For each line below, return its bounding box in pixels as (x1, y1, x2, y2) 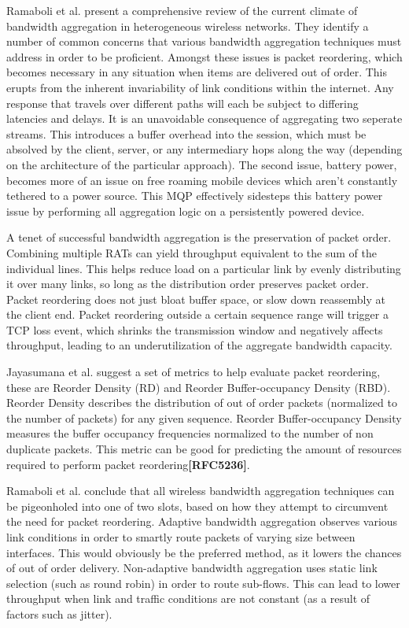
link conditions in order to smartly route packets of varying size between (6, 529, 356, 545)
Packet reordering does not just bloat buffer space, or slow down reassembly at (6, 290, 385, 307)
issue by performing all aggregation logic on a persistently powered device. (6, 202, 365, 219)
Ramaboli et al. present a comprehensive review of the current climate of (6, 2, 358, 18)
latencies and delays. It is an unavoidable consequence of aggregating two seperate (6, 110, 403, 127)
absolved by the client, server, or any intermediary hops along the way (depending (6, 141, 403, 157)
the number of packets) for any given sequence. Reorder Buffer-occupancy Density (6, 409, 402, 426)
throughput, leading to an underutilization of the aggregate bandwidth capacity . (6, 337, 393, 353)
